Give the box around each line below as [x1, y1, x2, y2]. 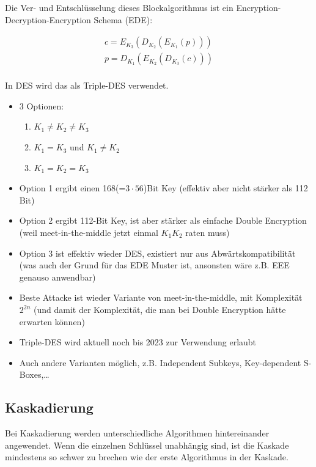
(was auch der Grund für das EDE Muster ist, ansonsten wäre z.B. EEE [19, 259, 290, 271]
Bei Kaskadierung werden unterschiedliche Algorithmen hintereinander [5, 427, 270, 439]
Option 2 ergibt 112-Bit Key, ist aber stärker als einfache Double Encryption [19, 214, 307, 227]
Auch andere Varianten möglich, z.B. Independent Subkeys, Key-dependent [19, 356, 301, 369]
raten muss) [185, 226, 230, 239]
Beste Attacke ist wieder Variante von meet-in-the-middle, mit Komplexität [19, 291, 303, 304]
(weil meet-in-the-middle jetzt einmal [19, 226, 158, 239]
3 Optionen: [19, 99, 64, 112]
